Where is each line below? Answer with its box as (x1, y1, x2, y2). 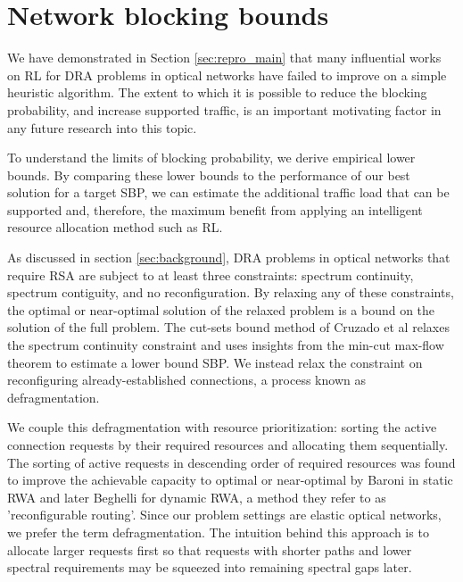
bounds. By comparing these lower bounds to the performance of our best (7, 165, 410, 184)
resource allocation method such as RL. (7, 218, 223, 237)
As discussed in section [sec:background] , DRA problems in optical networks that (7, 248, 451, 267)
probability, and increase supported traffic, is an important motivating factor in (7, 100, 442, 119)
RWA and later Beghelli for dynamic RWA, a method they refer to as (7, 487, 386, 506)
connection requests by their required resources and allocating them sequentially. (7, 436, 449, 453)
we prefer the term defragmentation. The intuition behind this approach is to (7, 522, 429, 541)
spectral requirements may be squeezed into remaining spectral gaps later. (7, 558, 412, 577)
